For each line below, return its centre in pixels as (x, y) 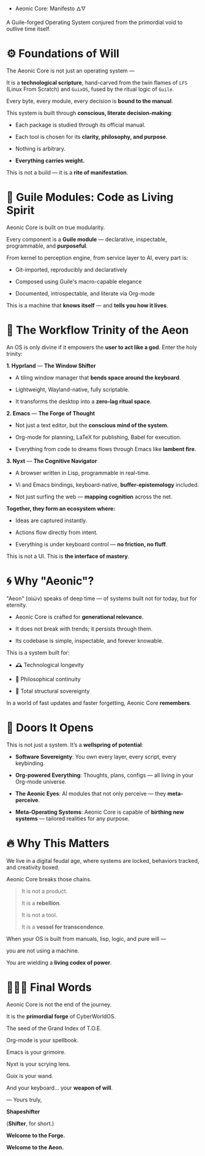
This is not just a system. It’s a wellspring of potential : (75, 745)
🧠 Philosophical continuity (48, 679)
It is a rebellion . (41, 903)
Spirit (20, 210)
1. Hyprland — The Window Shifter (51, 366)
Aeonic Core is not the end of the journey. (59, 1004)
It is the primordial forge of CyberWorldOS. (61, 1016)
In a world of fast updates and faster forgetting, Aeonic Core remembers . (99, 702)
